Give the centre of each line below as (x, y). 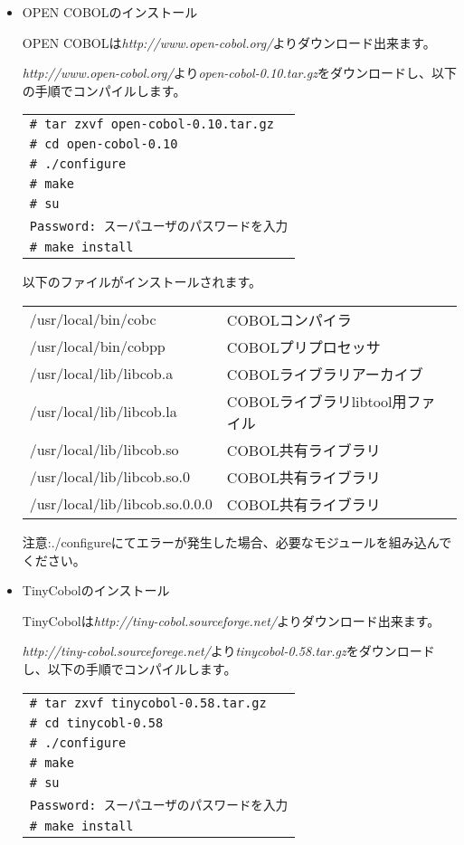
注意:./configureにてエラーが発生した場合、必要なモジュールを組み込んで (237, 541)
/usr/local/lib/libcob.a (101, 374)
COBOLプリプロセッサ (303, 347)
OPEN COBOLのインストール (110, 12)
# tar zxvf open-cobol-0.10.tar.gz (152, 124)
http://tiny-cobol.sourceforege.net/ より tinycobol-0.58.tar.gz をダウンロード (228, 651)
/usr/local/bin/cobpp (97, 347)
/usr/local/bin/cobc (93, 319)
